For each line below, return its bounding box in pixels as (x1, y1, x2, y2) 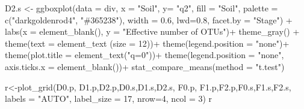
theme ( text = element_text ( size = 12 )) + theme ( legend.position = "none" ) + (5, 37, 290, 49)
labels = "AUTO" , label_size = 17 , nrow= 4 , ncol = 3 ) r (5, 92, 212, 105)
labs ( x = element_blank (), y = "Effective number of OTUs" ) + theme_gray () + (5, 25, 300, 38)
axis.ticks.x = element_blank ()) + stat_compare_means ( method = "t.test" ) (5, 60, 285, 72)
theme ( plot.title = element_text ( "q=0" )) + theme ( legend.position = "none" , (5, 49, 284, 61)
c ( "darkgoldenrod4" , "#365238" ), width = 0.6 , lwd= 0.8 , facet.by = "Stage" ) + (5, 13, 293, 26)
